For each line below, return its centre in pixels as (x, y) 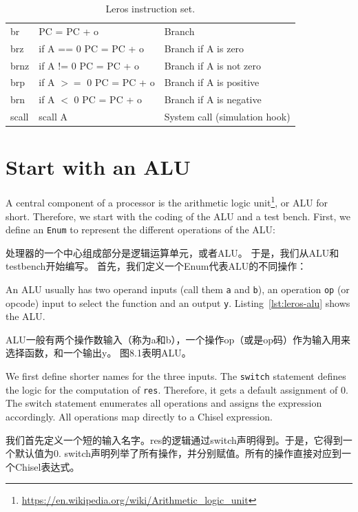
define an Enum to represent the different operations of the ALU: (140, 230)
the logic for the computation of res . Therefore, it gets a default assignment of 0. (177, 389)
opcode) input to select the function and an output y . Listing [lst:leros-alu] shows (178, 302)
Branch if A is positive (212, 82)
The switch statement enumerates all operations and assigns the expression (164, 403)
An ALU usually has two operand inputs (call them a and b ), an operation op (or (178, 289)
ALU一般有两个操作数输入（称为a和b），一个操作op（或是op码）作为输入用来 (178, 339)
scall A (53, 117)
